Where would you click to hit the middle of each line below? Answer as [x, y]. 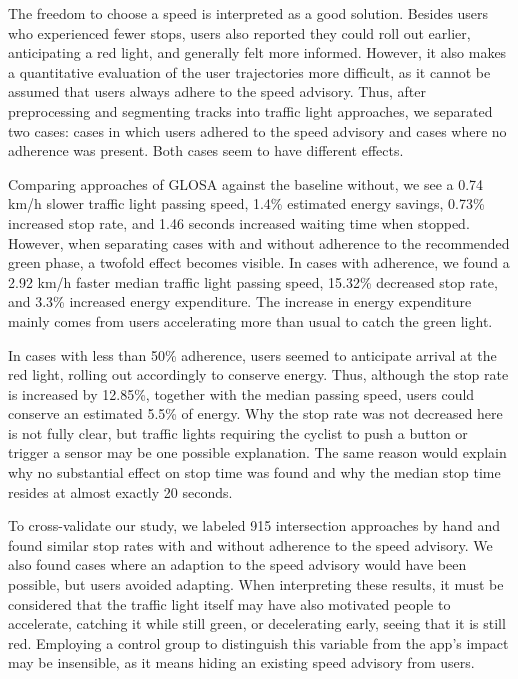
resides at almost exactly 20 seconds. [120, 491]
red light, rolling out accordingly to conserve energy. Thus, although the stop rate [258, 374]
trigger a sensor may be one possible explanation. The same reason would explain [257, 452]
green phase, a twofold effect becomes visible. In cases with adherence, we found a [259, 262]
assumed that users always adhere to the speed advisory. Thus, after [217, 91]
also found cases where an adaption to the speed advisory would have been [237, 564]
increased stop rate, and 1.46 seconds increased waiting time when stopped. [239, 222]
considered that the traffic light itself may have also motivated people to [229, 603]
